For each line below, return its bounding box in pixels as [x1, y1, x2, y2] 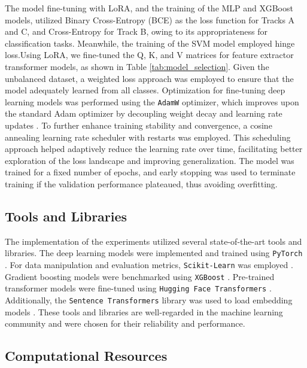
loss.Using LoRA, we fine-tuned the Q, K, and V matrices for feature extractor [5, 48, 294, 61]
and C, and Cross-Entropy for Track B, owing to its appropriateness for [5, 25, 268, 38]
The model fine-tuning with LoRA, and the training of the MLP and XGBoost [5, 2, 293, 14]
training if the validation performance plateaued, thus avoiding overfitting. [5, 177, 278, 190]
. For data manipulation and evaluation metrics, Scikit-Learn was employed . [5, 258, 293, 271]
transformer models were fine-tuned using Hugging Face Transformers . [5, 282, 272, 294]
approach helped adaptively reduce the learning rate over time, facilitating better [5, 142, 303, 155]
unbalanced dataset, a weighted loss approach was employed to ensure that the [5, 72, 294, 84]
